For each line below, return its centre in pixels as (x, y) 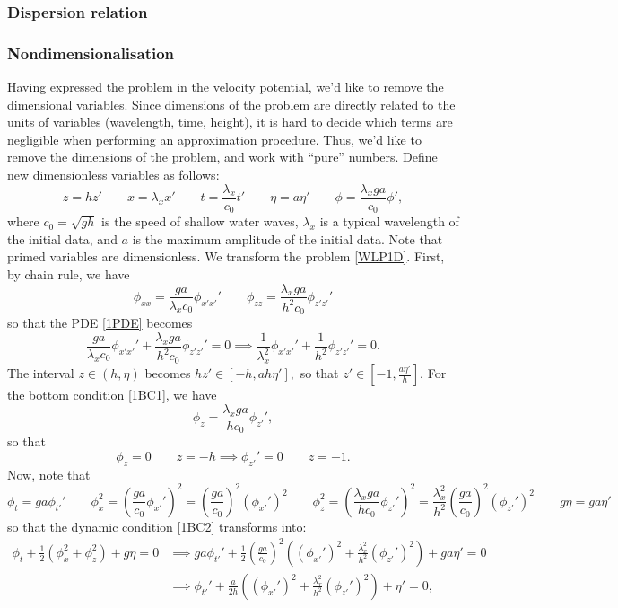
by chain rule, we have (69, 273)
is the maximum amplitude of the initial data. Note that (287, 238)
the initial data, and (62, 238)
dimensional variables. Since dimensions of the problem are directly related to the (231, 104)
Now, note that (49, 474)
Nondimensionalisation (91, 53)
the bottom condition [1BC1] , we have (112, 395)
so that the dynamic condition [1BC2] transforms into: (157, 526)
